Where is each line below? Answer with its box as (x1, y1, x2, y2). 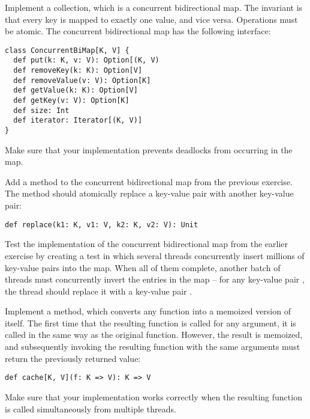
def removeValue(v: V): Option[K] (13, 76, 151, 85)
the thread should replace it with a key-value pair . (5, 284, 192, 297)
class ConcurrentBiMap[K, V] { (5, 46, 130, 55)
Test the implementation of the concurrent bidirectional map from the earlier (5, 237, 288, 250)
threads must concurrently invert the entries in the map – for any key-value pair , (5, 273, 305, 286)
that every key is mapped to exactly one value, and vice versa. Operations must (5, 13, 298, 25)
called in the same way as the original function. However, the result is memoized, (5, 328, 303, 341)
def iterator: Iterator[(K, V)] (13, 116, 143, 125)
